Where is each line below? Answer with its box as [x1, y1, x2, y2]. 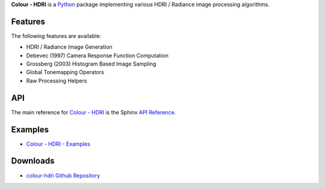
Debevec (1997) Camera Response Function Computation [26, 52, 169, 59]
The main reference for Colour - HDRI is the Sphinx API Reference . [11, 108, 176, 116]
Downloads [11, 156, 55, 166]
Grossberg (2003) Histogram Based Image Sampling [26, 60, 156, 67]
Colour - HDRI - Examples [26, 140, 90, 147]
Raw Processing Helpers [26, 77, 87, 84]
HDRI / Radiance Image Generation [26, 43, 113, 51]
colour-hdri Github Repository [26, 172, 101, 179]
